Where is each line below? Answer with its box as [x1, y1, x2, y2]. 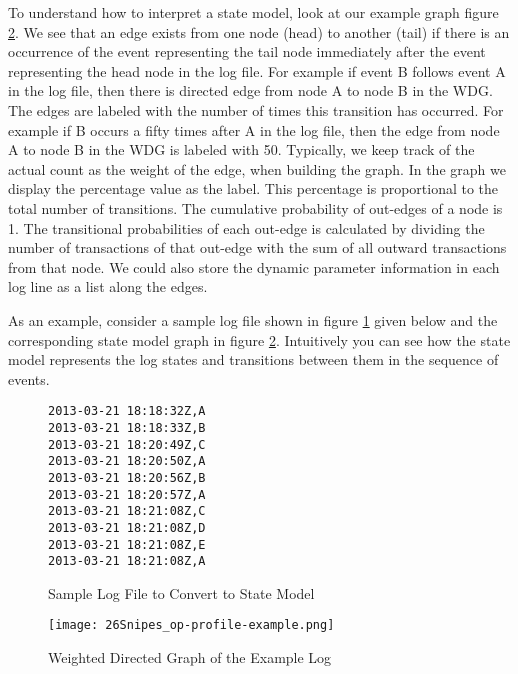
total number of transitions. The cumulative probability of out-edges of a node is [8, 197, 503, 218]
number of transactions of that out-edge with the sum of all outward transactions [8, 237, 507, 258]
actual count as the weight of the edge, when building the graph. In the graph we [8, 158, 506, 179]
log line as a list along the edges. [8, 276, 208, 297]
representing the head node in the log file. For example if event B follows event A [8, 60, 506, 81]
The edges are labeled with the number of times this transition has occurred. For [8, 99, 504, 120]
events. [8, 368, 50, 389]
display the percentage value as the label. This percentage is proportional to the [8, 178, 499, 199]
